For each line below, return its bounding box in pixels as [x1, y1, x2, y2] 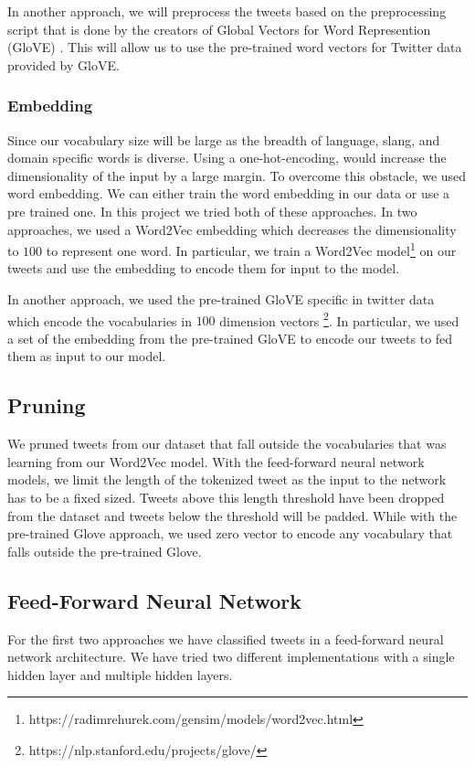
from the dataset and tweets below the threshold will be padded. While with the [7, 505, 458, 525]
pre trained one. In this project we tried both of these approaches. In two [7, 201, 417, 220]
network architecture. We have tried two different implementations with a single [7, 647, 455, 666]
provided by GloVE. [7, 55, 120, 74]
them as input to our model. [7, 346, 166, 366]
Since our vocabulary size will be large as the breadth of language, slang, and [7, 130, 440, 149]
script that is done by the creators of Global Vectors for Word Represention [7, 19, 431, 38]
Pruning [7, 391, 86, 420]
